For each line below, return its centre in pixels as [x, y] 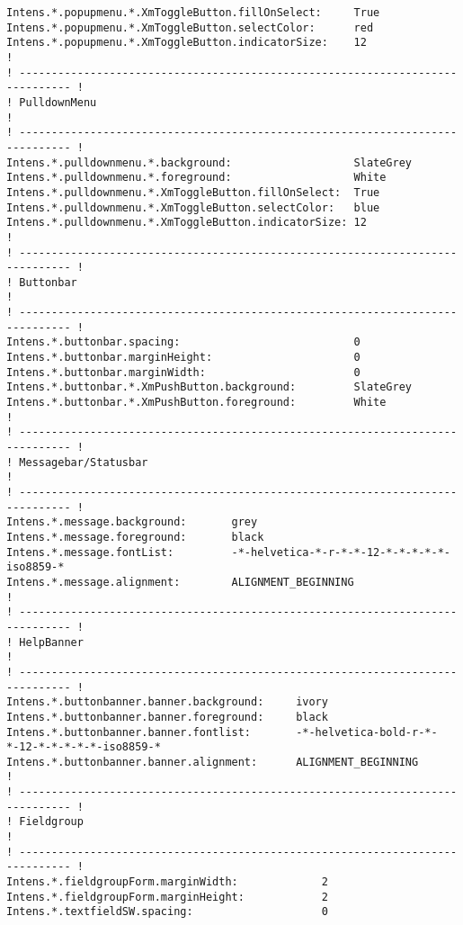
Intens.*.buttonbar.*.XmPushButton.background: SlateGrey [209, 387]
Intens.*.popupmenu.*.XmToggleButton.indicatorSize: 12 [187, 43]
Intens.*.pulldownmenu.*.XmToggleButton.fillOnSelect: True [193, 192]
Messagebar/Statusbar [84, 462]
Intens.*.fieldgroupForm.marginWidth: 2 [167, 882]
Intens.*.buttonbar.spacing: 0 [183, 342]
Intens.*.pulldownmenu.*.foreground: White [196, 178]
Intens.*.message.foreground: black [135, 537]
